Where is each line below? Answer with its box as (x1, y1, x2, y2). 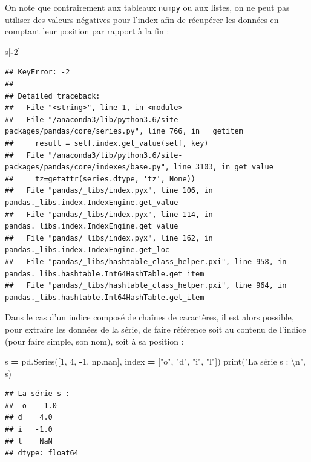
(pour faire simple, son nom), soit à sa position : (5, 334, 184, 347)
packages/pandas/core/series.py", (5, 127, 144, 136)
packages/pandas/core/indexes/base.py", (5, 163, 170, 172)
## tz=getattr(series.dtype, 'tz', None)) (5, 174, 195, 183)
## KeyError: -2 (5, 68, 70, 77)
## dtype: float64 (5, 449, 79, 458)
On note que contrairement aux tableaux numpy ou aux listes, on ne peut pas (5, 1, 290, 13)
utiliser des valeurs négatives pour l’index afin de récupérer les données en (5, 13, 279, 25)
